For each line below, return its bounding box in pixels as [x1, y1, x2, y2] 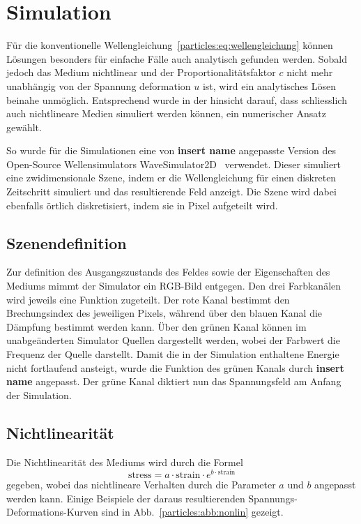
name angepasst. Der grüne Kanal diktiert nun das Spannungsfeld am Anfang [6, 374, 341, 389]
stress [128, 470, 152, 481]
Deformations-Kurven [6, 504, 98, 519]
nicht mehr [286, 65, 333, 80]
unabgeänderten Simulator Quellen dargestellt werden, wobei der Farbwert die [6, 333, 340, 347]
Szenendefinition [6, 232, 127, 253]
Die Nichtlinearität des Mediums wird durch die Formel [6, 454, 243, 469]
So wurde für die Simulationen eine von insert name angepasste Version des [6, 143, 337, 158]
